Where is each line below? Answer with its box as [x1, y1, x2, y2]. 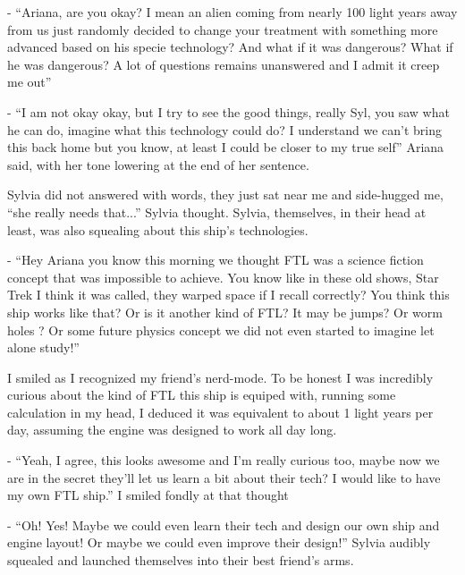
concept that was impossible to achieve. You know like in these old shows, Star [7, 267, 439, 286]
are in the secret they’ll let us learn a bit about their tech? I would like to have [7, 468, 441, 486]
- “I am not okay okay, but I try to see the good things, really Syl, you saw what [7, 102, 450, 121]
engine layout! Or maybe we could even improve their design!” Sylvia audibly [7, 533, 431, 552]
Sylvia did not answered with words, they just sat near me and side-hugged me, [7, 185, 444, 204]
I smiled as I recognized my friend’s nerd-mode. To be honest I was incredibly [7, 368, 434, 386]
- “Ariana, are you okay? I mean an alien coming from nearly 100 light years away [7, 3, 458, 21]
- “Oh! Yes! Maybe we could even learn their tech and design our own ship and [7, 515, 440, 534]
